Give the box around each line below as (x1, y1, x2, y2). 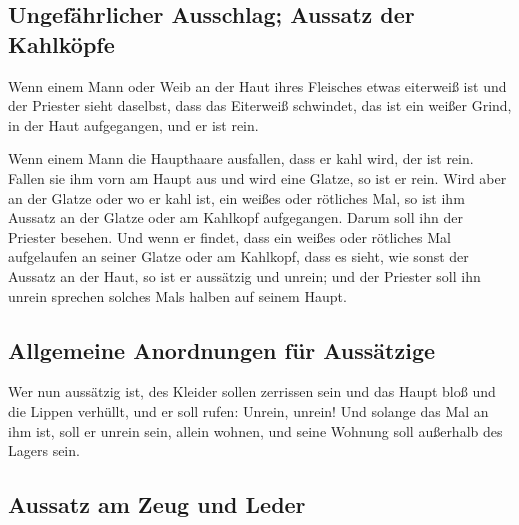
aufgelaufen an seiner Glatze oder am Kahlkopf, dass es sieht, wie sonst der (8, 246, 469, 267)
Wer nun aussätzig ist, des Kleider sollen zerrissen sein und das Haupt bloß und (8, 381, 496, 402)
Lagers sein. (8, 440, 80, 461)
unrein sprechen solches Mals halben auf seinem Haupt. (8, 285, 347, 306)
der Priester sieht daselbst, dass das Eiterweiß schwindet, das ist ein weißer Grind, (8, 95, 512, 116)
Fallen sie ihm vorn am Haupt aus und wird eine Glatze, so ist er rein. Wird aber (8, 167, 507, 188)
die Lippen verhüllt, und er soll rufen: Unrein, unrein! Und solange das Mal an (8, 400, 489, 421)
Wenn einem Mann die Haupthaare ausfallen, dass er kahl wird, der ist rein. (8, 148, 474, 169)
